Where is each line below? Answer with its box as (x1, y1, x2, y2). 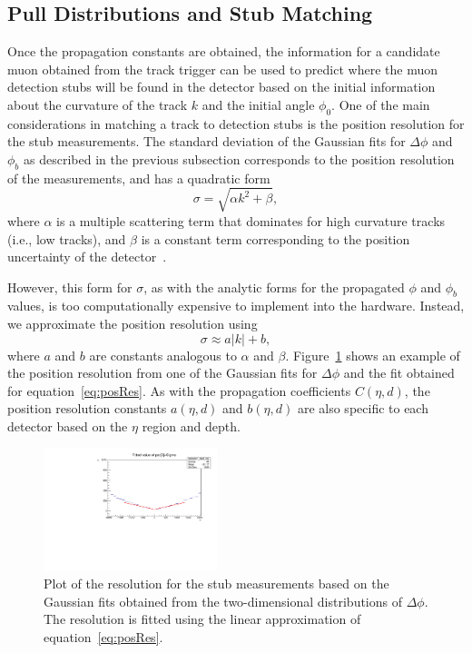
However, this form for (7, 277, 133, 296)
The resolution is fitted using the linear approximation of (44, 609, 361, 628)
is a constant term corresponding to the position (141, 229, 410, 248)
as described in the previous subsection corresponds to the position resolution (24, 149, 455, 168)
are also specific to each (297, 399, 428, 418)
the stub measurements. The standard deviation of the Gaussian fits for (7, 132, 406, 151)
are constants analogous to (89, 345, 237, 364)
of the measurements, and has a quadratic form (7, 168, 270, 187)
